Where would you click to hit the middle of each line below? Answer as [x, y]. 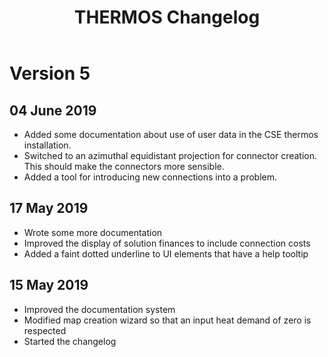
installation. [47, 145]
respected [45, 330]
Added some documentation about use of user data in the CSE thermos [171, 134]
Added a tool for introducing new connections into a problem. [150, 177]
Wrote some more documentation [93, 232]
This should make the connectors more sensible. [124, 166]
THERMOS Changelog [167, 17]
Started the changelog [70, 341]
